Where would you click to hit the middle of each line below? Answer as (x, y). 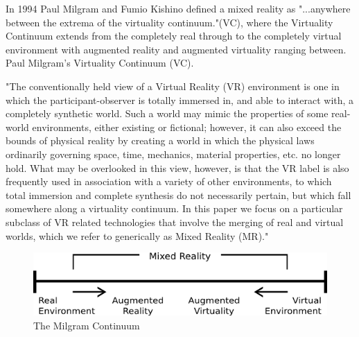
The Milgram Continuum (87, 325)
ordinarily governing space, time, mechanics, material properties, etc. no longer (173, 154)
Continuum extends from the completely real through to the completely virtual (174, 36)
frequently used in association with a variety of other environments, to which (169, 181)
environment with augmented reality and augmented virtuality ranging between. (176, 49)
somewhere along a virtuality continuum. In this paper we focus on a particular (174, 208)
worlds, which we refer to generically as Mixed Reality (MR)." (137, 235)
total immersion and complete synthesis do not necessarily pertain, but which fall (178, 195)
